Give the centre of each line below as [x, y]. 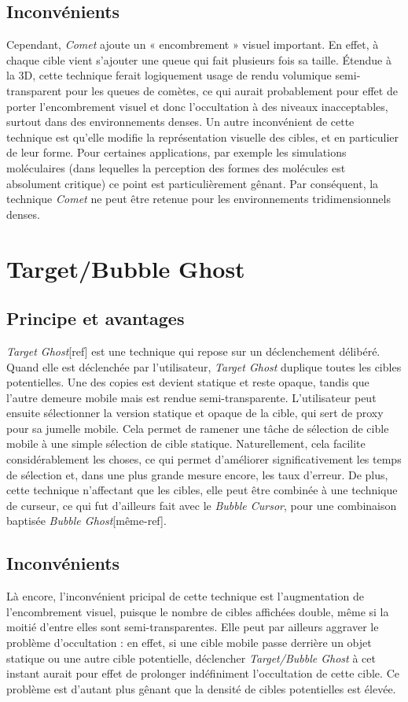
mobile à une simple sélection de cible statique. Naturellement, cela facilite [186, 443]
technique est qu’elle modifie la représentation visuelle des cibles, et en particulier [203, 137]
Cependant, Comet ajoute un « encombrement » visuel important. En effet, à [193, 44]
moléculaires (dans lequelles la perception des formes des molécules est [176, 167]
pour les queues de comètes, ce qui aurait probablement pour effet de [232, 90]
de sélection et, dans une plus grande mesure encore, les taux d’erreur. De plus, [197, 474]
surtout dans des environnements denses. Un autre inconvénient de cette [180, 122]
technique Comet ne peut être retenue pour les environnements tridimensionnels [198, 199]
